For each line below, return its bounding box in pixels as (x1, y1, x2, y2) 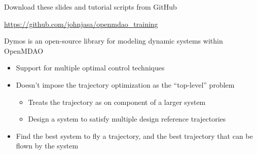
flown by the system (16, 140, 79, 151)
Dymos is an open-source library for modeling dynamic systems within (4, 35, 223, 46)
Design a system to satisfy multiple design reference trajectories (28, 113, 226, 124)
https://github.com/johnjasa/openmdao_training (4, 18, 158, 29)
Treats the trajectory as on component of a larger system (28, 96, 206, 107)
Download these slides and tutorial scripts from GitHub (4, 2, 177, 12)
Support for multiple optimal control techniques (16, 62, 165, 73)
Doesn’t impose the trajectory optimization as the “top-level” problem (16, 79, 235, 90)
